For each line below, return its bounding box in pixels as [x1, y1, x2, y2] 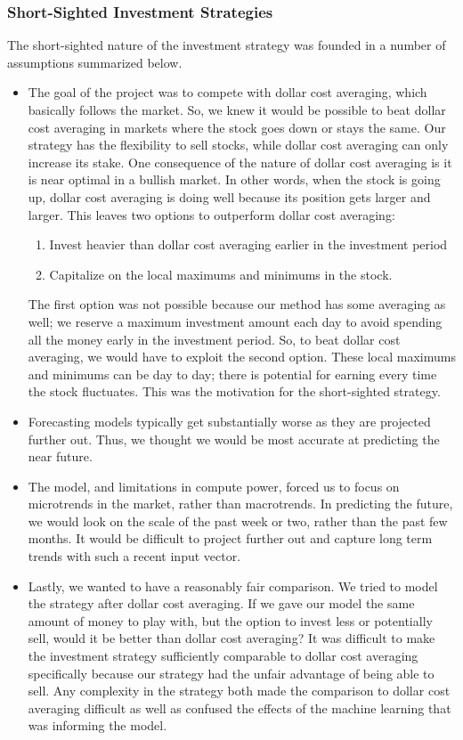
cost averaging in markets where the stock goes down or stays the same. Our [28, 118, 446, 136]
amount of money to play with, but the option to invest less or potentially [28, 611, 433, 630]
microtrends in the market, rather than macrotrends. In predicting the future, [28, 494, 453, 513]
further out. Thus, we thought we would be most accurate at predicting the [28, 429, 440, 448]
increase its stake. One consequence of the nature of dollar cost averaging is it [28, 152, 452, 171]
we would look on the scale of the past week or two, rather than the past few [28, 511, 448, 530]
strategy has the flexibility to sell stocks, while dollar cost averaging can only [28, 135, 449, 154]
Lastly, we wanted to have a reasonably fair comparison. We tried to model [28, 576, 438, 595]
